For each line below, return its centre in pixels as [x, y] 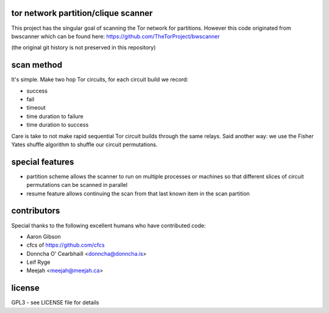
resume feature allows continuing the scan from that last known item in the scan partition [138, 193]
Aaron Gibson [44, 236]
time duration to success [58, 125]
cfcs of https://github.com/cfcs [65, 245]
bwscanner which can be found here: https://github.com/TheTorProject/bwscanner [115, 36]
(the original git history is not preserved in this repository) [83, 47]
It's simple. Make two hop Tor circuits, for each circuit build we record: [100, 80]
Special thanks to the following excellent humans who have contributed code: [108, 225]
